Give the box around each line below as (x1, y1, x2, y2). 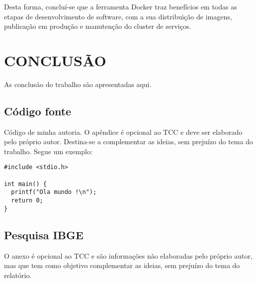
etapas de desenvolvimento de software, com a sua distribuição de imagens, (4, 11, 232, 21)
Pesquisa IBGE (4, 227, 84, 242)
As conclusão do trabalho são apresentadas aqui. (4, 79, 152, 89)
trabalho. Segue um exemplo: (4, 146, 92, 156)
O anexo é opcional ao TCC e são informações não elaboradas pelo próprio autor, (4, 250, 253, 261)
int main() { (4, 180, 47, 188)
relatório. (4, 270, 32, 280)
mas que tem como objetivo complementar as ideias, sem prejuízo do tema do (4, 260, 240, 271)
